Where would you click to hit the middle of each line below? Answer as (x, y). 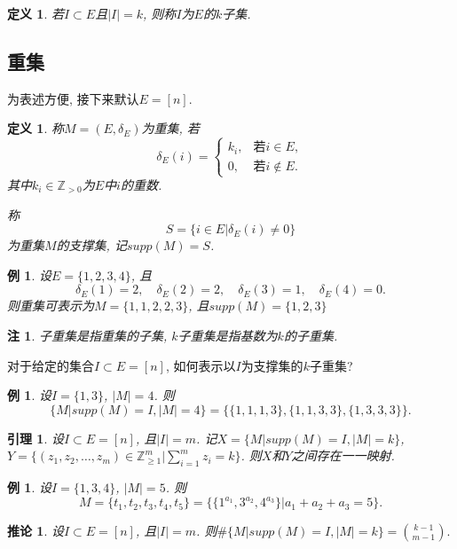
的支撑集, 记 (91, 245)
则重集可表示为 (51, 306)
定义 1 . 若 (35, 13)
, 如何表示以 (201, 365)
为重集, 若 (170, 128)
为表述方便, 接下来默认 (73, 98)
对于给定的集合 (51, 365)
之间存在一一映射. (343, 455)
